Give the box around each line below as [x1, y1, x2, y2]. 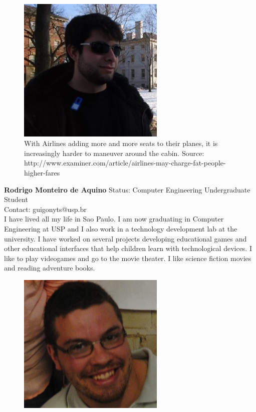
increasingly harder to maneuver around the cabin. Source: [24, 147, 204, 158]
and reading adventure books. [4, 262, 95, 273]
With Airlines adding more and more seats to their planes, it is [24, 138, 218, 148]
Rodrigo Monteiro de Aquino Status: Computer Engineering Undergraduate [4, 184, 250, 194]
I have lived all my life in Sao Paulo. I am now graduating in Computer [4, 213, 224, 224]
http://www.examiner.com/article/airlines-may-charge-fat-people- [24, 157, 226, 168]
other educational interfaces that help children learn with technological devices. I [4, 243, 252, 253]
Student [4, 194, 28, 204]
